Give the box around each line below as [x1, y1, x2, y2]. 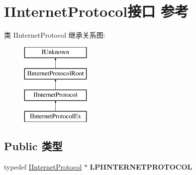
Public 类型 [4, 138, 63, 153]
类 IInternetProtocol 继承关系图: [4, 30, 105, 40]
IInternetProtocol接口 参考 [4, 1, 189, 21]
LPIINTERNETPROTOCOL [90, 161, 193, 172]
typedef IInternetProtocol [4, 161, 82, 172]
